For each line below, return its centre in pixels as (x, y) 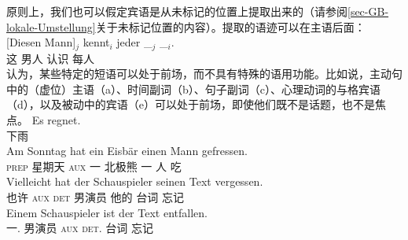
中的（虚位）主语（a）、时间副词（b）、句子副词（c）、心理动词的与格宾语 (193, 89)
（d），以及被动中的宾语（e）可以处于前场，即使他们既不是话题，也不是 (191, 104)
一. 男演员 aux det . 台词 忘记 (80, 228)
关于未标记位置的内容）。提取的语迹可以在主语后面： (230, 26)
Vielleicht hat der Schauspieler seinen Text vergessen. (135, 181)
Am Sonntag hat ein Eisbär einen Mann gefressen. (127, 151)
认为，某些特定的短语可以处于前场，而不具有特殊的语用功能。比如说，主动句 (204, 74)
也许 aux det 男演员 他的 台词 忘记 (95, 196)
